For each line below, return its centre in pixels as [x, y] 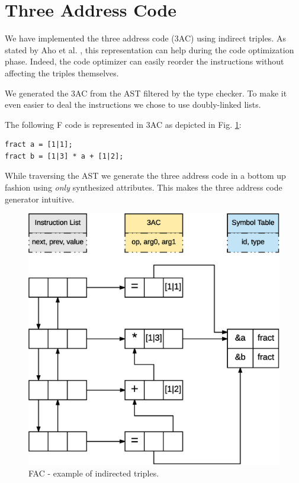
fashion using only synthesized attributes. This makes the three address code [144, 187]
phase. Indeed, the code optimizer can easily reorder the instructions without [144, 61]
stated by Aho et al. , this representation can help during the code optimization [149, 49]
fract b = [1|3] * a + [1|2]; [64, 156]
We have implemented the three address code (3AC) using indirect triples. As [145, 38]
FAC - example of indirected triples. [94, 473]
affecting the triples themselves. [62, 73]
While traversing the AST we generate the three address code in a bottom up [145, 176]
